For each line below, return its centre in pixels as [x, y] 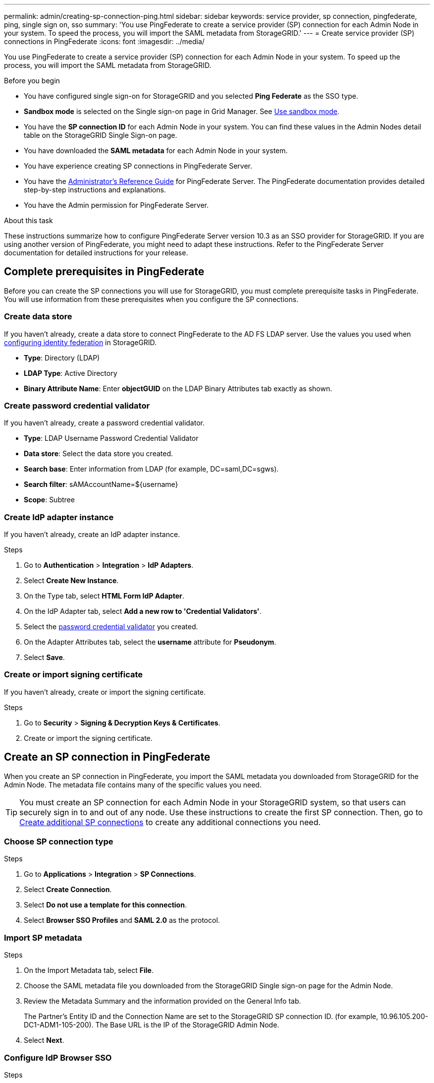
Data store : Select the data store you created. [98, 454]
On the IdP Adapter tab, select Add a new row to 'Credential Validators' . [143, 611]
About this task [28, 220]
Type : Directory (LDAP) [62, 358]
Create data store [38, 317]
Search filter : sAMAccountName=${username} [101, 484]
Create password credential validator [77, 405]
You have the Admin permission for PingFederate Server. [116, 205]
